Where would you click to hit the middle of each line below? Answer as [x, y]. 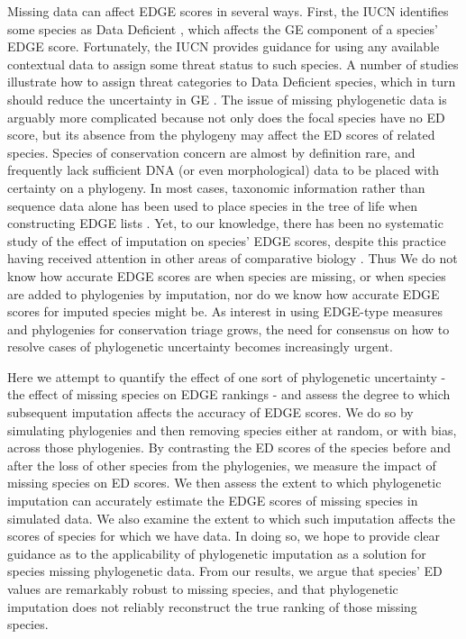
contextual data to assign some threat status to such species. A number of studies [233, 64]
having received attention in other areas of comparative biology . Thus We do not [233, 258]
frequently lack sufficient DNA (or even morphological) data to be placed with [224, 170]
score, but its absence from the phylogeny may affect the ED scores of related [221, 135]
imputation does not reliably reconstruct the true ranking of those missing [212, 606]
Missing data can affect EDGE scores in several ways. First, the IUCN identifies [228, 11]
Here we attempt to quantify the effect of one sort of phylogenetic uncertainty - [227, 376]
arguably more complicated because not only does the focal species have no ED [226, 117]
